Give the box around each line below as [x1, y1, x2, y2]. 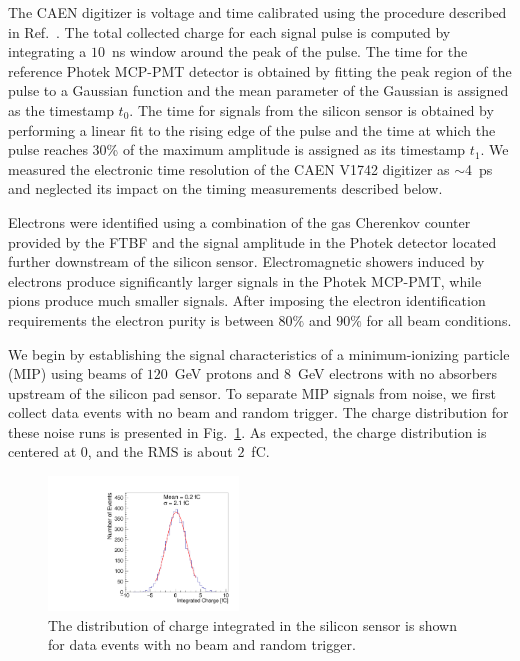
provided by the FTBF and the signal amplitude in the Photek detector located [8, 231, 497, 252]
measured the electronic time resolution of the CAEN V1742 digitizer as [8, 158, 450, 179]
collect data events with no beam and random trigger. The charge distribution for [8, 402, 509, 423]
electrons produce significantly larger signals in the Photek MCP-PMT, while [8, 270, 482, 291]
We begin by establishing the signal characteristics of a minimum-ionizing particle [8, 343, 510, 364]
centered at [8, 441, 77, 462]
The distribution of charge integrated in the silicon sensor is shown [48, 614, 457, 635]
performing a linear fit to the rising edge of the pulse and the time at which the [8, 119, 496, 140]
